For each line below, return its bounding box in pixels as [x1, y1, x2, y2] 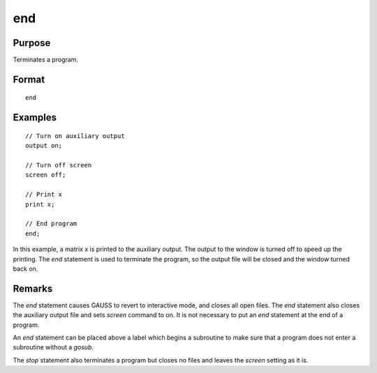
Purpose [13, 37, 51, 49]
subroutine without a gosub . [13, 343, 94, 351]
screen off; [25, 171, 66, 179]
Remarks [13, 282, 53, 294]
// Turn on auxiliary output [25, 132, 125, 139]
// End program [25, 220, 77, 228]
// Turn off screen [25, 161, 92, 169]
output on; [25, 142, 63, 150]
